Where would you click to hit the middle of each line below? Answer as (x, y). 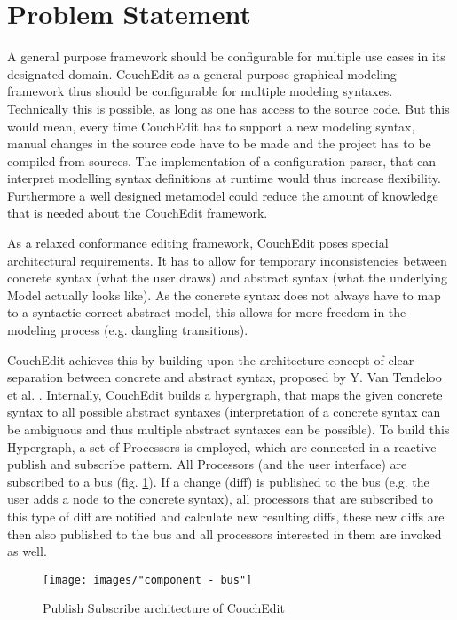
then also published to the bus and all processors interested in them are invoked (225, 533)
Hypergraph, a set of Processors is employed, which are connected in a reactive (222, 446)
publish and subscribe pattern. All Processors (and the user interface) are (207, 464)
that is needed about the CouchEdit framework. (138, 213)
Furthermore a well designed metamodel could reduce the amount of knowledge (223, 195)
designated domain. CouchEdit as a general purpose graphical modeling (202, 73)
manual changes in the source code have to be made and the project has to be (219, 143)
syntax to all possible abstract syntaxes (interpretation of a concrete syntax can (224, 412)
